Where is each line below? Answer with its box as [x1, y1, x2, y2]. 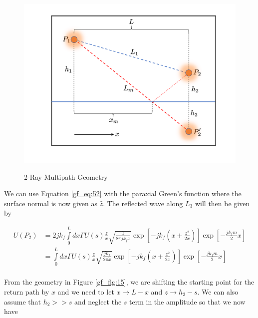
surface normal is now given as [4, 198, 97, 208]
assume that [4, 296, 41, 307]
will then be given [195, 198, 250, 208]
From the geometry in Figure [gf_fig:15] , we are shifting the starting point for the [4, 277, 255, 287]
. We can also [197, 286, 239, 297]
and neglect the [74, 296, 122, 307]
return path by [4, 286, 49, 297]
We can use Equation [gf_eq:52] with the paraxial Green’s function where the [4, 188, 242, 199]
